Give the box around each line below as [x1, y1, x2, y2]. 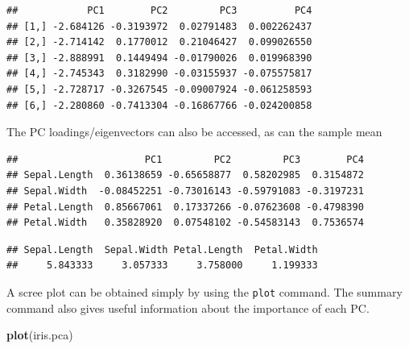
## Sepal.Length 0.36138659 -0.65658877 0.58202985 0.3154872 [6, 169, 364, 181]
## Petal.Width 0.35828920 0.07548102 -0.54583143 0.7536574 [6, 217, 364, 229]
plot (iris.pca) [6, 326, 73, 343]
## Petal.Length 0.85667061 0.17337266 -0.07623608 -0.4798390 [6, 201, 364, 213]
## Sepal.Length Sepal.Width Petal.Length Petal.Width [6, 243, 318, 256]
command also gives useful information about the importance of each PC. [6, 299, 370, 316]
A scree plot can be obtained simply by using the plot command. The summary [6, 283, 403, 300]
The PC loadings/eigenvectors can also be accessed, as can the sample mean [6, 123, 382, 140]
